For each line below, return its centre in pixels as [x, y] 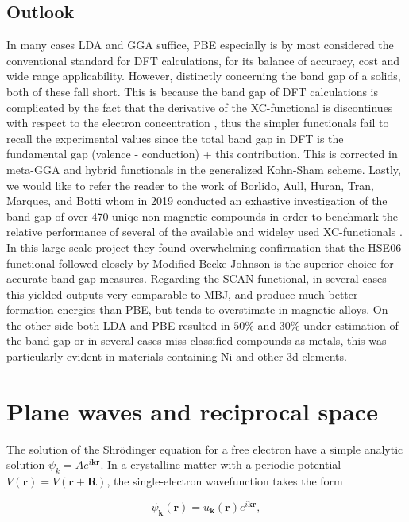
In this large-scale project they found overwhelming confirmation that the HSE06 [204, 247]
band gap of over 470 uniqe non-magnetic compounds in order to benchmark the [202, 216]
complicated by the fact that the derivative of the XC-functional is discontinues [200, 107]
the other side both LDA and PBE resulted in [118, 325]
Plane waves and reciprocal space [192, 410]
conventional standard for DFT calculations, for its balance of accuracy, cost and [203, 60]
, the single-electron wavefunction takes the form [225, 481]
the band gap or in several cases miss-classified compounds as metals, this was [197, 340]
